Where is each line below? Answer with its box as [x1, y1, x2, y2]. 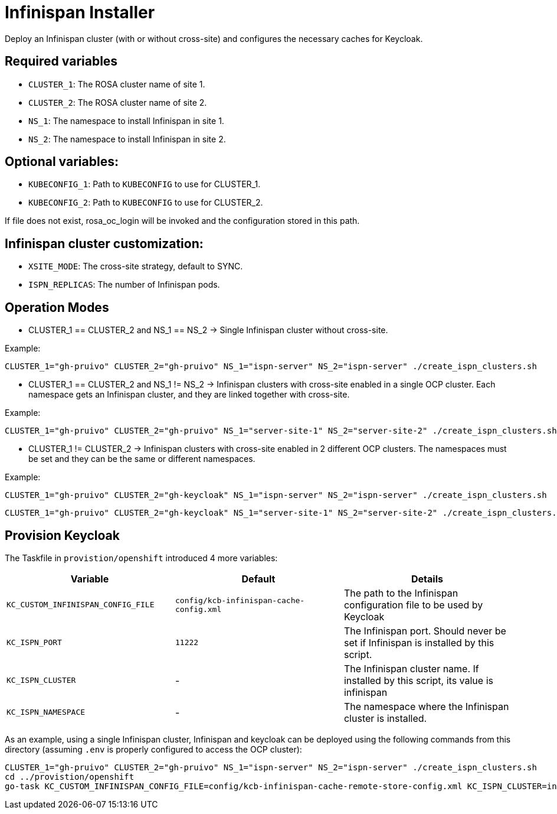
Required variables [5, 54, 118, 69]
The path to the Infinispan [343, 587, 458, 599]
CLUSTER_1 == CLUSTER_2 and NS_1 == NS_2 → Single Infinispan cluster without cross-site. [28, 325, 388, 336]
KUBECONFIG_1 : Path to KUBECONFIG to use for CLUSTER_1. [28, 179, 261, 190]
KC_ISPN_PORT [6, 638, 62, 647]
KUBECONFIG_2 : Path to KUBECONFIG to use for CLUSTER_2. [28, 197, 263, 208]
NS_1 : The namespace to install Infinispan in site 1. [28, 115, 224, 126]
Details [411, 572, 443, 585]
